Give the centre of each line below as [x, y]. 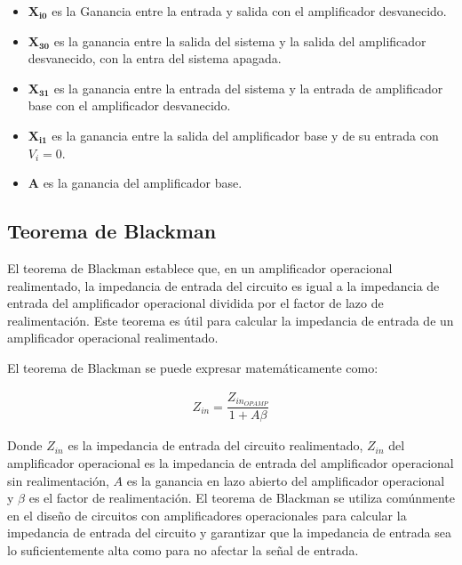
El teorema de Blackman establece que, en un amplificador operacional [200, 267]
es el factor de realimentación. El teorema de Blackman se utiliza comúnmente [242, 498]
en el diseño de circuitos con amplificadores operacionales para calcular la [207, 515]
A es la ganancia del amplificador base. [135, 183]
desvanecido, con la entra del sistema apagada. [155, 58]
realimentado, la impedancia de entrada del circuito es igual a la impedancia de [223, 285]
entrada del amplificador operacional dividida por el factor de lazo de [195, 303]
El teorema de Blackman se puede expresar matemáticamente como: [193, 367]
